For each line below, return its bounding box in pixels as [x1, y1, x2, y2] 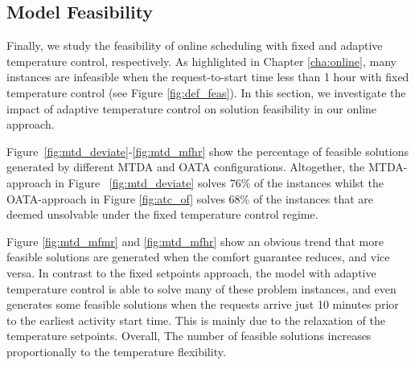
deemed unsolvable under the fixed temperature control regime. [6, 206, 318, 223]
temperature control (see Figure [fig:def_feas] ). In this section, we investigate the [6, 84, 406, 100]
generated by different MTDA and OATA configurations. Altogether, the [6, 158, 365, 175]
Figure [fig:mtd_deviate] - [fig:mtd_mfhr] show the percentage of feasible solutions [6, 142, 409, 159]
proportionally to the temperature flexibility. [6, 342, 226, 359]
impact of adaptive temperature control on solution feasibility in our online [6, 100, 377, 117]
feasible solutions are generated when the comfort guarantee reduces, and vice [6, 248, 390, 265]
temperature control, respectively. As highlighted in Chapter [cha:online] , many [6, 52, 397, 69]
